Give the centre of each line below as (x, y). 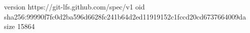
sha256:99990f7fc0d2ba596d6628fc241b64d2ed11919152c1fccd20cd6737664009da (125, 16)
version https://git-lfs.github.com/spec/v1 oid (74, 6)
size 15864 (19, 26)
